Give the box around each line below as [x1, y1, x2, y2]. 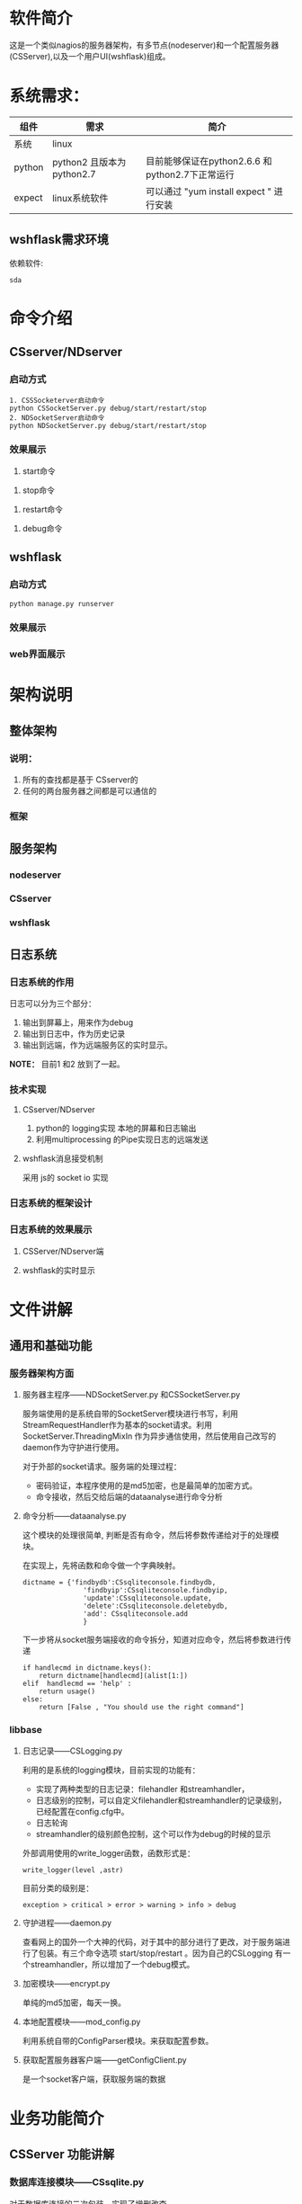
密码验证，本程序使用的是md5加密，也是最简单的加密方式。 [35, 1480, 258, 1491]
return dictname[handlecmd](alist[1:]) [39, 1672, 189, 1681]
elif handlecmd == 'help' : [22, 1679, 132, 1689]
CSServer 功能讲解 [9, 2146, 115, 2163]
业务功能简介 [9, 2108, 105, 2128]
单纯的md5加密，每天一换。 [22, 1997, 126, 2008]
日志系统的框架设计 [9, 1197, 93, 1209]
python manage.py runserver [9, 599, 115, 608]
